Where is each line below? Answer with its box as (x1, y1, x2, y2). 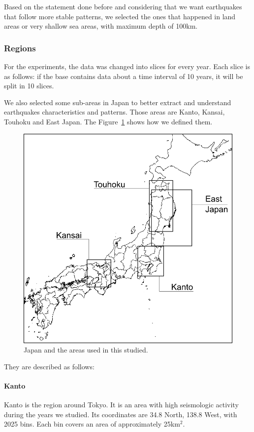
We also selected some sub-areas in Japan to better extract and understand (4, 97, 231, 107)
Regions (4, 41, 36, 54)
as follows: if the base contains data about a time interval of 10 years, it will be (4, 71, 243, 81)
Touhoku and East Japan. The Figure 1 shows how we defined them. (4, 116, 213, 126)
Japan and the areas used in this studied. (24, 345, 148, 355)
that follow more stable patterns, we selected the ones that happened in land (4, 11, 236, 21)
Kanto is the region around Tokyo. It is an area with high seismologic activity (4, 399, 239, 410)
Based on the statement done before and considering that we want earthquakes (4, 1, 242, 11)
